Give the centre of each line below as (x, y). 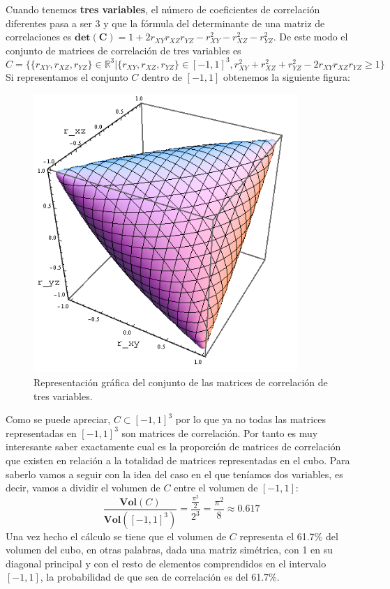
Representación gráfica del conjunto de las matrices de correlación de (181, 382)
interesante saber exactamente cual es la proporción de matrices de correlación (173, 446)
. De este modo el (310, 37)
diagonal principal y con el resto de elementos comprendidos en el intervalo (166, 563)
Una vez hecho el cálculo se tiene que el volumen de (116, 536)
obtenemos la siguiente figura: (287, 77)
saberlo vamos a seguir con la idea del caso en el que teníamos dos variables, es (174, 474)
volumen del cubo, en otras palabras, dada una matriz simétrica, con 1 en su (170, 550)
